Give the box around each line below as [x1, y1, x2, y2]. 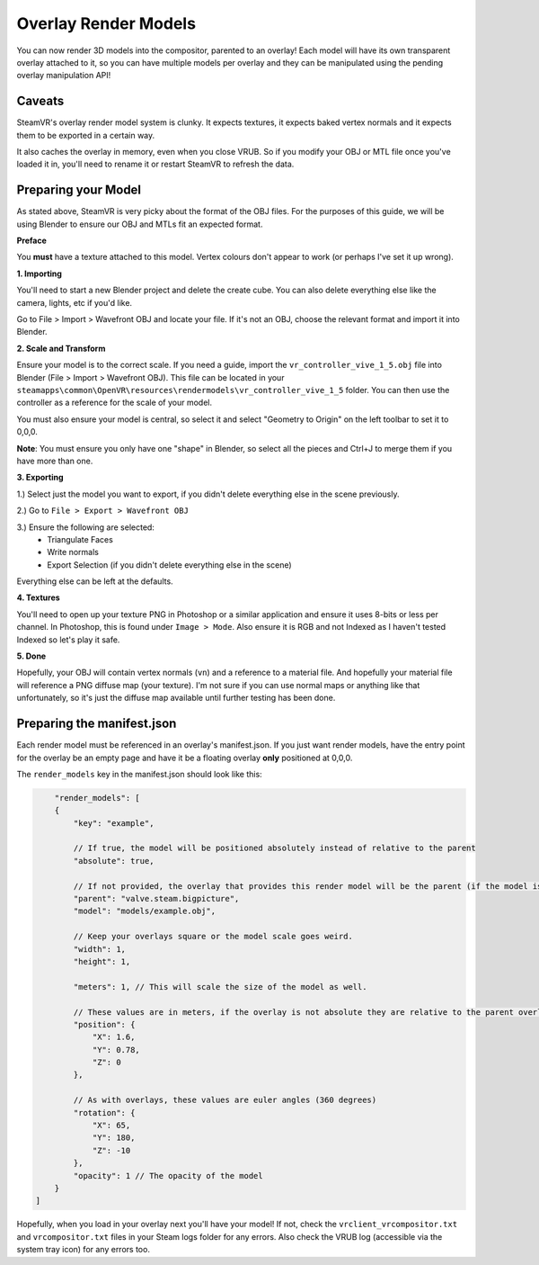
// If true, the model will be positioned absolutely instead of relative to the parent [73, 843, 476, 854]
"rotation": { [73, 1108, 136, 1117]
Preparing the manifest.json [16, 716, 177, 731]
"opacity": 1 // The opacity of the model [73, 1171, 264, 1180]
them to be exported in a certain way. [16, 130, 155, 140]
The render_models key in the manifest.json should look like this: [16, 768, 262, 779]
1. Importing [16, 268, 63, 279]
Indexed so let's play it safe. [16, 634, 120, 645]
